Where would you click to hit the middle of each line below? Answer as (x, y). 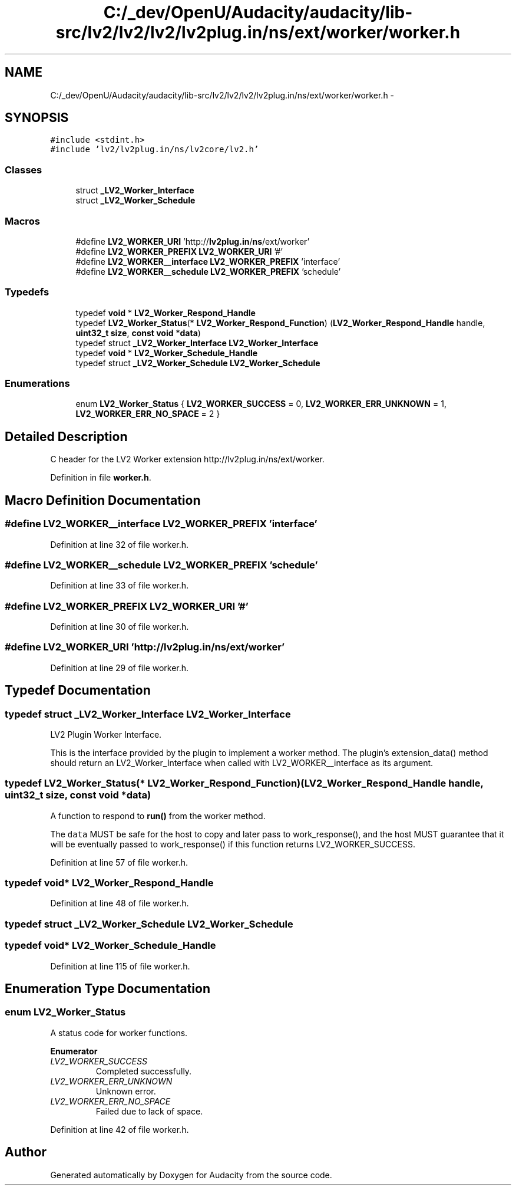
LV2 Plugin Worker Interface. (106, 734)
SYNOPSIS (37, 118)
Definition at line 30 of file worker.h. (120, 627)
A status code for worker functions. (119, 1033)
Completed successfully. (144, 1071)
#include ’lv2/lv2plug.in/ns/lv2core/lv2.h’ (155, 149)
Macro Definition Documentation (103, 500)
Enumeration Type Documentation (107, 989)
